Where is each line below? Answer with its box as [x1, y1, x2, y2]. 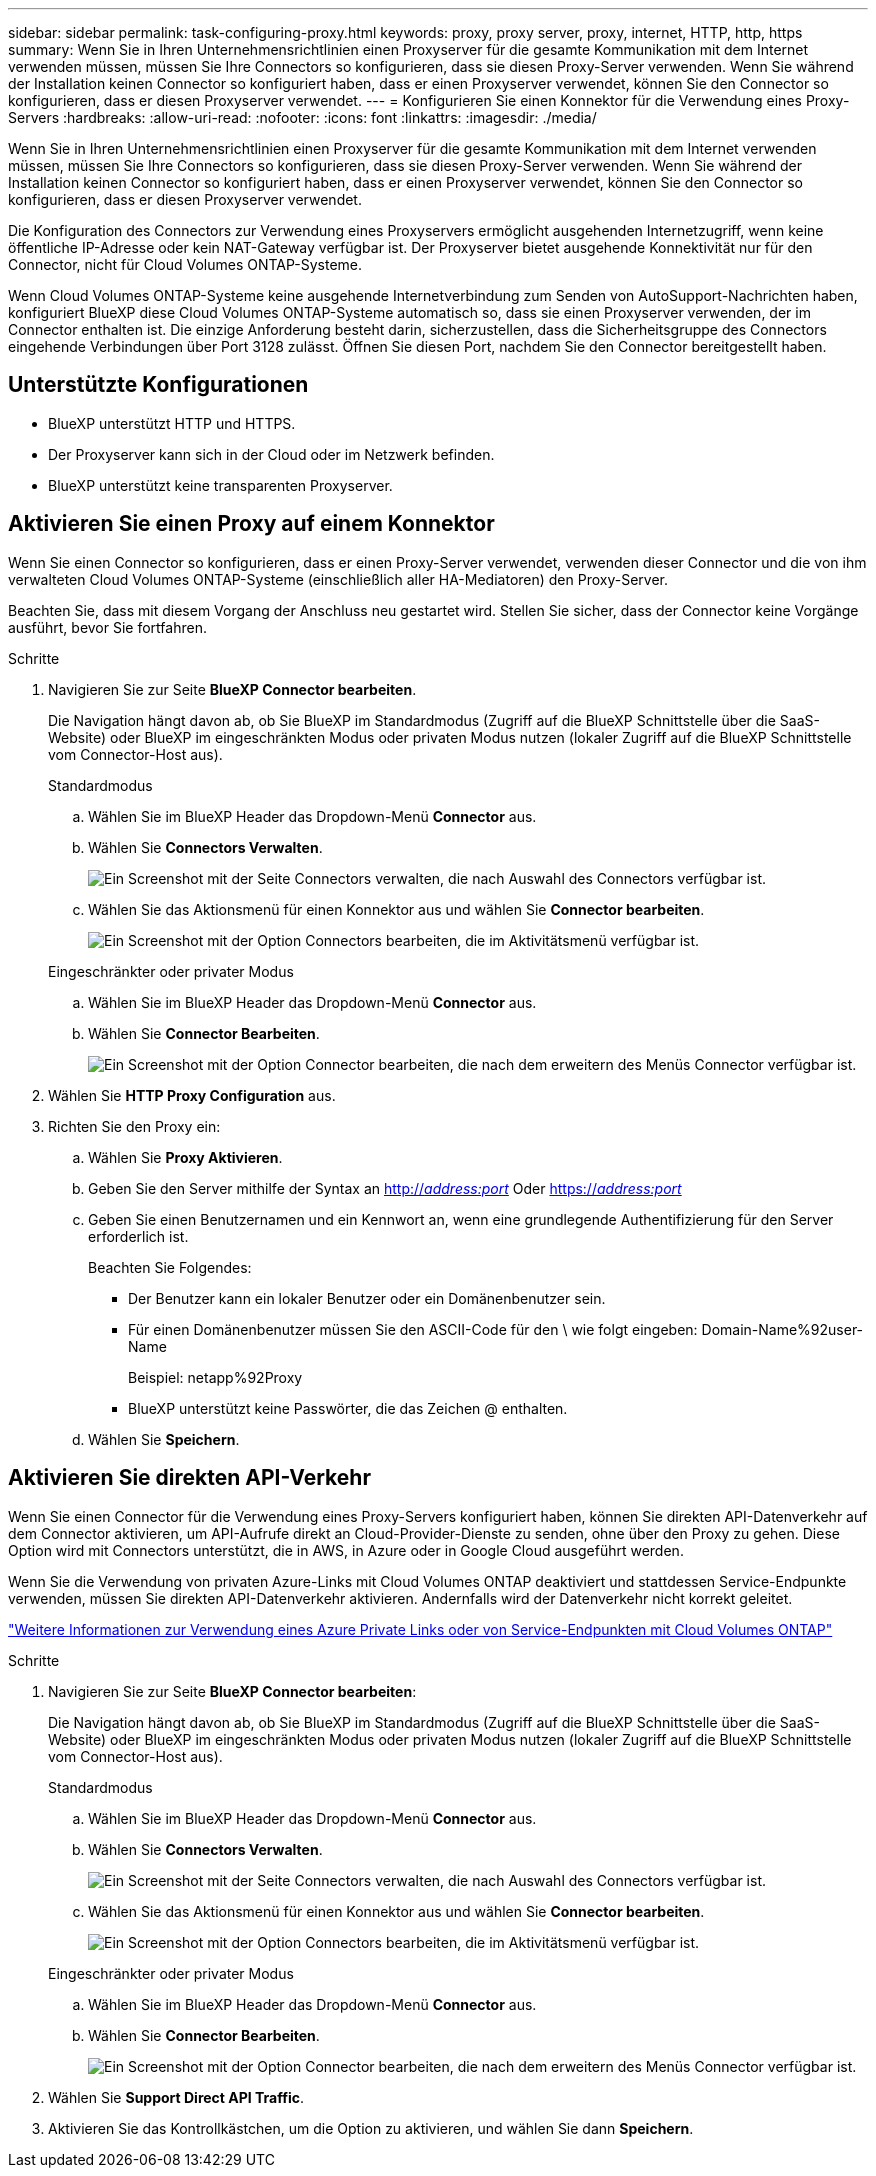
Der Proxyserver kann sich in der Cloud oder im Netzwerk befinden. [48, 445, 495, 463]
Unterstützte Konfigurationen [8, 372, 309, 398]
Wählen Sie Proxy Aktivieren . [88, 1148, 283, 1166]
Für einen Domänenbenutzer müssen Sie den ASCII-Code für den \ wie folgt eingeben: [128, 1320, 698, 1338]
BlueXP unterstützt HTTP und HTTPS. [48, 414, 296, 432]
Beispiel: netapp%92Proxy [128, 1368, 303, 1386]
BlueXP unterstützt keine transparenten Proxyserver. [48, 476, 393, 494]
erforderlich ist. [88, 1227, 189, 1245]
